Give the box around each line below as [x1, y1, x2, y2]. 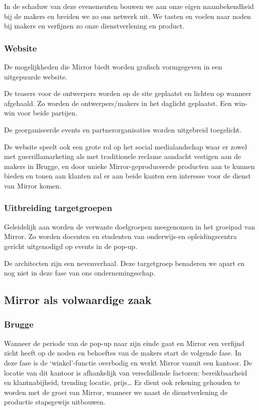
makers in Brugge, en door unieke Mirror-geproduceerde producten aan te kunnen [4, 160, 255, 171]
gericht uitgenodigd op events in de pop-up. [4, 240, 137, 251]
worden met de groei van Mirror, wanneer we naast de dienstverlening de [4, 386, 227, 397]
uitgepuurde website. [4, 71, 67, 81]
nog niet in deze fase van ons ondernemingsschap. [4, 267, 155, 278]
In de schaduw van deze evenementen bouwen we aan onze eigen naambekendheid [4, 1, 254, 11]
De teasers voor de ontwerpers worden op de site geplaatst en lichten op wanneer [4, 88, 251, 98]
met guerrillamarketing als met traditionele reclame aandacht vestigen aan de [4, 151, 241, 161]
